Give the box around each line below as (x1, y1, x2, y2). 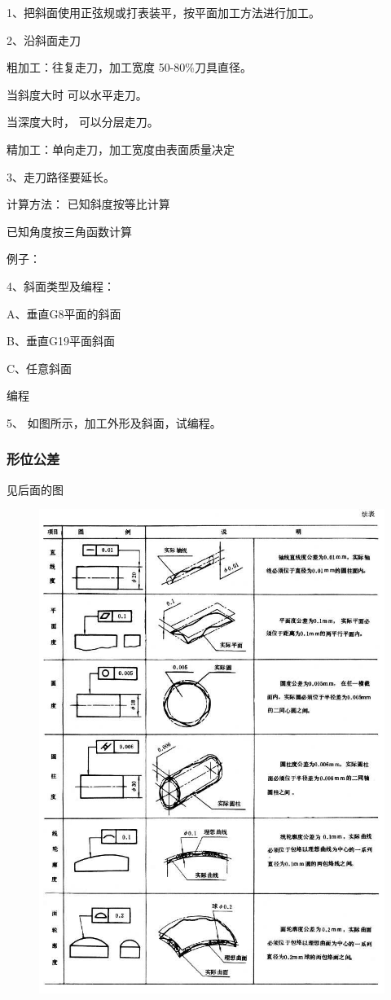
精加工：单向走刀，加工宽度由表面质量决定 (7, 140, 235, 157)
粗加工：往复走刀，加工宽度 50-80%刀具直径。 (7, 59, 252, 76)
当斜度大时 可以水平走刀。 (7, 86, 147, 103)
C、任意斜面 (7, 359, 72, 376)
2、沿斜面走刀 (7, 31, 81, 48)
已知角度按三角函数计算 (7, 222, 132, 239)
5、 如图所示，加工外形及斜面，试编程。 (7, 414, 222, 431)
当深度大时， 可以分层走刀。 (7, 113, 159, 130)
